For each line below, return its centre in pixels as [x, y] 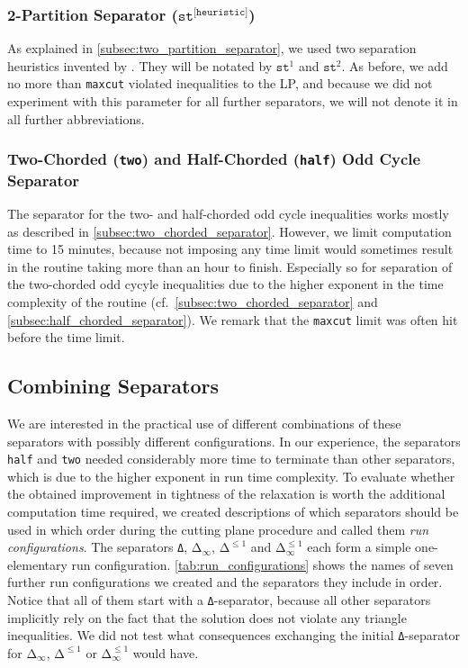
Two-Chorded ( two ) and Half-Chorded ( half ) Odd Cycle [214, 159]
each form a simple [359, 547]
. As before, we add [395, 65]
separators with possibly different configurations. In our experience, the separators [234, 441]
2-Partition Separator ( [93, 14]
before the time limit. [66, 337]
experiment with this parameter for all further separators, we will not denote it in [233, 101]
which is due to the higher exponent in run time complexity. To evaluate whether [231, 476]
